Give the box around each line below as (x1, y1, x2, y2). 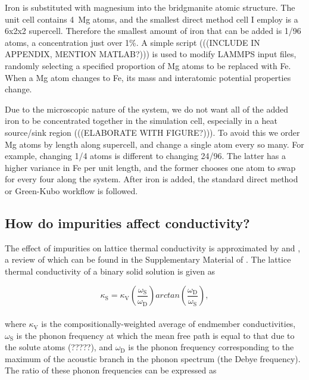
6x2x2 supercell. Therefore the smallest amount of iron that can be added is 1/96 (5, 24, 301, 37)
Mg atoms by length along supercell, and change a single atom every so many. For (5, 138, 304, 150)
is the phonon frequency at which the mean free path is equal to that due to (16, 329, 295, 341)
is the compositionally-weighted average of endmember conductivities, (41, 317, 296, 330)
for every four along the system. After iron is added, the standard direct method (5, 173, 298, 185)
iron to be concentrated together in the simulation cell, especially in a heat (5, 114, 277, 127)
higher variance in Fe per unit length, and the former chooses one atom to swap (5, 161, 296, 173)
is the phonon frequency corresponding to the (128, 341, 294, 353)
